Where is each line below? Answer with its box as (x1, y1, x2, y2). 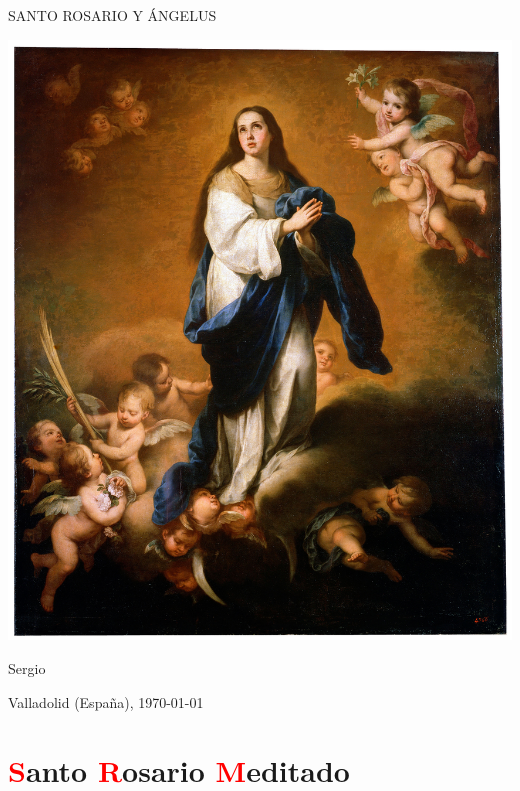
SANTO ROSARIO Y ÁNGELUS (8, 5, 217, 25)
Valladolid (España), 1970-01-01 (8, 691, 204, 712)
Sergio (8, 657, 46, 678)
